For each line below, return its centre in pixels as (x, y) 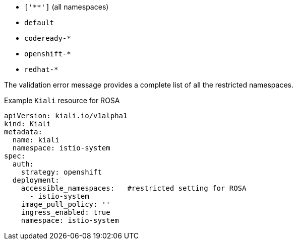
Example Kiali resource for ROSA (62, 100)
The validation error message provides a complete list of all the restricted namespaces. (149, 85)
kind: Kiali (27, 124)
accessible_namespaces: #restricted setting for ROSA (134, 188)
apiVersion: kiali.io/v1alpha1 (66, 116)
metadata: (23, 132)
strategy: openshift (61, 172)
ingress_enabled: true (66, 212)
